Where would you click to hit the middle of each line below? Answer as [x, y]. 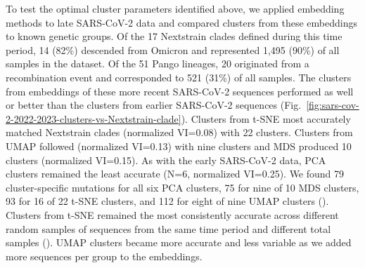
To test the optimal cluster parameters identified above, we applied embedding [175, 8]
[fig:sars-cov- [333, 105]
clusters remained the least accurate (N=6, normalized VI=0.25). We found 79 [175, 174]
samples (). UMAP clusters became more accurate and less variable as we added [179, 242]
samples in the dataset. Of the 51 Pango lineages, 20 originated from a [158, 63]
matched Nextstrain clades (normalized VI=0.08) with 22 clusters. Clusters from [179, 132]
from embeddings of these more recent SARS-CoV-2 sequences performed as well [180, 91]
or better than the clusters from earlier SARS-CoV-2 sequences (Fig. [154, 105]
